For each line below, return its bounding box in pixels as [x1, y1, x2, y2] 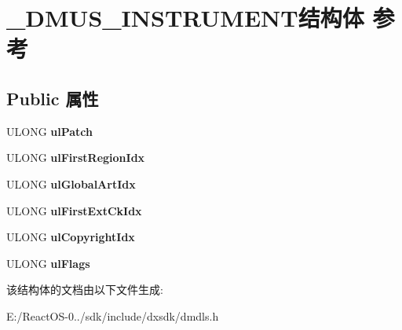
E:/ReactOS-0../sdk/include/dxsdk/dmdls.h [6, 307, 219, 324]
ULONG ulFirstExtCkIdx [6, 202, 142, 218]
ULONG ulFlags [6, 255, 90, 271]
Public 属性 [6, 86, 99, 110]
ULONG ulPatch [6, 123, 93, 139]
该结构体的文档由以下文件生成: [6, 281, 163, 298]
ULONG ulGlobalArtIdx [6, 175, 136, 192]
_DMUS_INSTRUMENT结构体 [6, 2, 364, 34]
